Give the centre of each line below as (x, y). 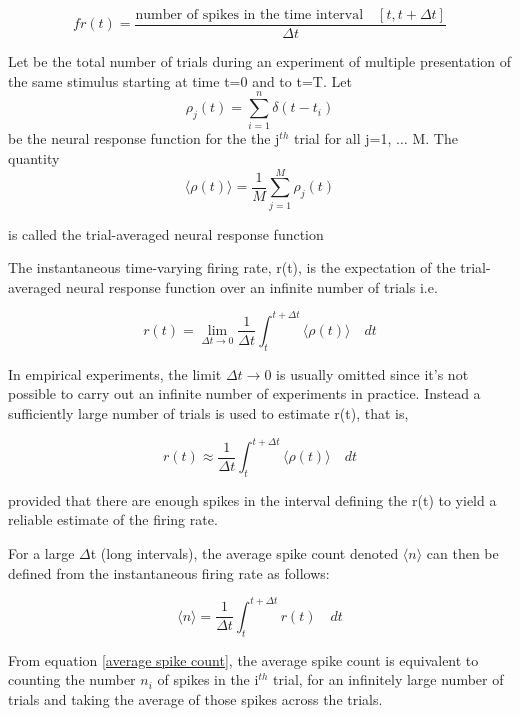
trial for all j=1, (343, 138)
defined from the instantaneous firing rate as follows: (169, 572)
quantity (34, 157)
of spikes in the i (208, 679)
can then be (462, 553)
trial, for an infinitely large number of (388, 679)
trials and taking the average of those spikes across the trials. (195, 698)
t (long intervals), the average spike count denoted (244, 553)
